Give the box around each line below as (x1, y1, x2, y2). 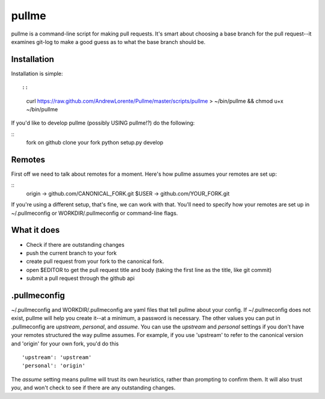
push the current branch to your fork (26, 249, 117, 256)
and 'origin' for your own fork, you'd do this (11, 340, 119, 347)
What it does (11, 225, 60, 235)
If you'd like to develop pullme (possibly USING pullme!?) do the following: (11, 119, 195, 126)
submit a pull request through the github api (26, 274, 135, 282)
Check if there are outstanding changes (26, 241, 125, 248)
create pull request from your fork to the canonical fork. (26, 258, 164, 265)
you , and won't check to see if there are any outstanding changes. (11, 384, 176, 391)
